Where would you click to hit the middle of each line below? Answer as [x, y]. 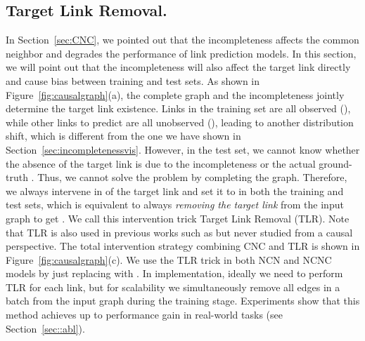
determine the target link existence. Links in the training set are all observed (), [178, 108]
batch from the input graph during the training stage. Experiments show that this [183, 301]
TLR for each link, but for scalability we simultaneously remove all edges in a [173, 287]
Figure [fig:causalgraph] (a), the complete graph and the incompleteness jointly [175, 94]
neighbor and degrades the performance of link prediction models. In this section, [181, 53]
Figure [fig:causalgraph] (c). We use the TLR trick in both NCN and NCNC [169, 259]
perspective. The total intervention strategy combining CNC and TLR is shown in [183, 246]
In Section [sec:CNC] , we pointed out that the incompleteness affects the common [182, 40]
